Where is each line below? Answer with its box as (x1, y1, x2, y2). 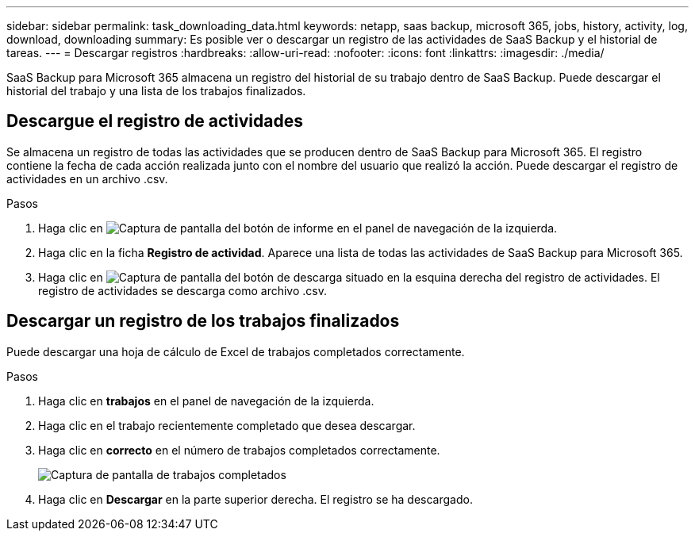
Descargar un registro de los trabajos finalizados (6, 311, 400, 332)
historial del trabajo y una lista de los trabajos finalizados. (6, 84, 306, 98)
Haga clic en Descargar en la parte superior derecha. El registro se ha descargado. (38, 492, 473, 506)
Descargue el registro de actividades (6, 111, 303, 132)
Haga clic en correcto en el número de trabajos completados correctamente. (38, 443, 440, 457)
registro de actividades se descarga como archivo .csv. (38, 283, 327, 297)
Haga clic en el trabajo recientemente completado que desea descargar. (38, 418, 416, 432)
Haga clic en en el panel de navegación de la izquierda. (38, 221, 558, 235)
